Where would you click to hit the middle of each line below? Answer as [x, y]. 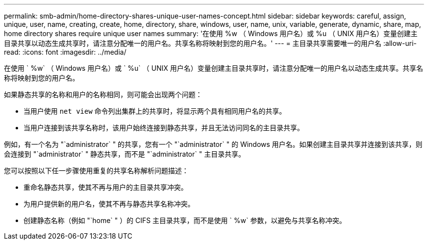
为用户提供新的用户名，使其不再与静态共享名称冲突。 [109, 204]
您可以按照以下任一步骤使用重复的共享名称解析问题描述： [96, 171]
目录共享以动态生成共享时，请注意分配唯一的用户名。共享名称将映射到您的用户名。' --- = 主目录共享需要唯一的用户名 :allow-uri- [210, 43]
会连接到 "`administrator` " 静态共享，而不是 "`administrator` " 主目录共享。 [125, 154]
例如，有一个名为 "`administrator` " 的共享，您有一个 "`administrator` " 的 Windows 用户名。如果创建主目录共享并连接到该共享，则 [213, 144]
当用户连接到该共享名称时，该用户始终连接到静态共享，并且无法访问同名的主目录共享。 [164, 128]
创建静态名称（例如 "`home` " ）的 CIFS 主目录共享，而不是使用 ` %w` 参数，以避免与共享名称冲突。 [185, 220]
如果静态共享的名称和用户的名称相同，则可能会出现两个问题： [103, 94]
